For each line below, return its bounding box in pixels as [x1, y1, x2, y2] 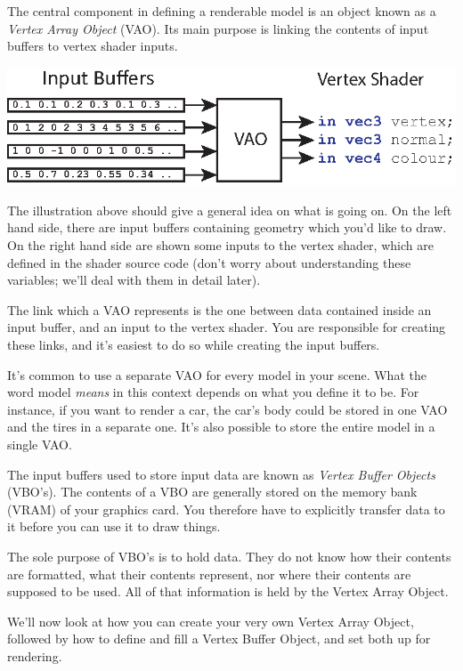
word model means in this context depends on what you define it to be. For [7, 383, 419, 401]
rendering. [7, 646, 62, 665]
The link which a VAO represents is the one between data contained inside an [7, 300, 432, 319]
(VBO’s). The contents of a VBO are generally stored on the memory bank [7, 482, 418, 501]
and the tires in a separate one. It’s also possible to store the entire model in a [7, 417, 435, 436]
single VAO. [7, 435, 72, 453]
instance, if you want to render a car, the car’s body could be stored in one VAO [7, 400, 448, 418]
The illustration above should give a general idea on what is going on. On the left [7, 200, 452, 219]
